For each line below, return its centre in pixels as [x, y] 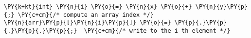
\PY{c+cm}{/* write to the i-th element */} [157, 31]
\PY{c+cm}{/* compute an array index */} [86, 15]
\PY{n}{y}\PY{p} [222, 7]
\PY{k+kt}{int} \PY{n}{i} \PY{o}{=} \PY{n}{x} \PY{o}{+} [98, 7]
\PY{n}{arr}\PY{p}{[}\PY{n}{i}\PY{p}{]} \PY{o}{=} [88, 23]
